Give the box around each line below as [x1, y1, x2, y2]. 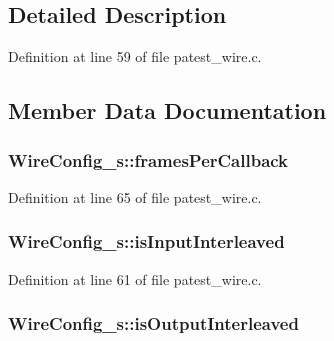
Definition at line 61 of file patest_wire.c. [8, 268, 262, 289]
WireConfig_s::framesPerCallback [8, 147, 289, 172]
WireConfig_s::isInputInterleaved [8, 229, 285, 254]
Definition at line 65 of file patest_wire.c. [8, 186, 262, 207]
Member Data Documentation [8, 95, 327, 126]
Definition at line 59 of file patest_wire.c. [8, 46, 262, 67]
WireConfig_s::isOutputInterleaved [8, 311, 299, 336]
